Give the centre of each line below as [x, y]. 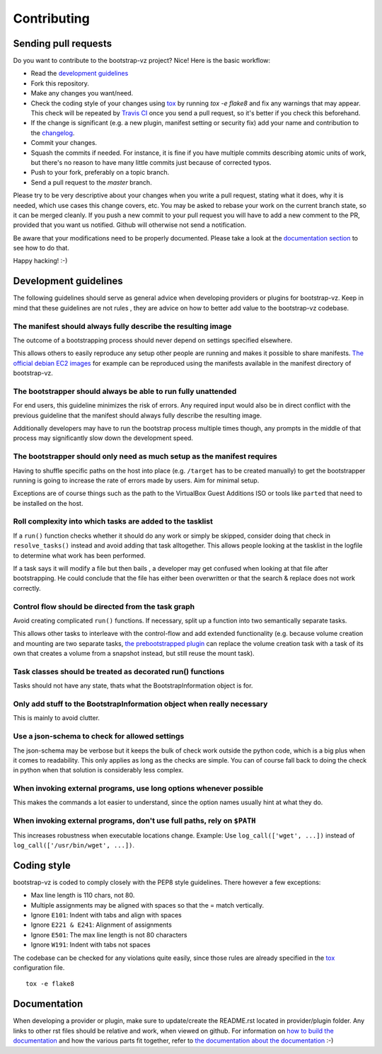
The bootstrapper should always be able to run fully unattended [125, 391]
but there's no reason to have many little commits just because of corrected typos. [151, 162]
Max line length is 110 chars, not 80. [83, 896]
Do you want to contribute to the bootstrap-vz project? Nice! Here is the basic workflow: [142, 61]
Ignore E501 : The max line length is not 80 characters [109, 934]
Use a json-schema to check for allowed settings [99, 736]
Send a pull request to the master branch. [91, 182]
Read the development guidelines [80, 74]
